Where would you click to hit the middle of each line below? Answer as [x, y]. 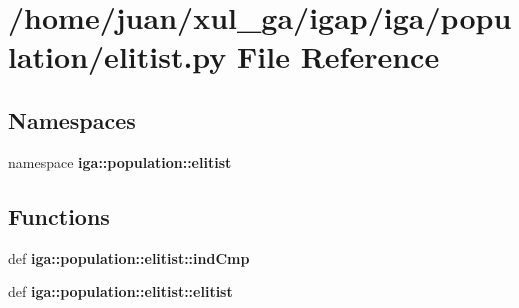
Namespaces [72, 119]
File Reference [338, 56]
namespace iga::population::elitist [120, 161]
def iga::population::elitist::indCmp [129, 257]
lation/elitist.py [117, 56]
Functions [59, 215]
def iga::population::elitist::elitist [120, 291]
